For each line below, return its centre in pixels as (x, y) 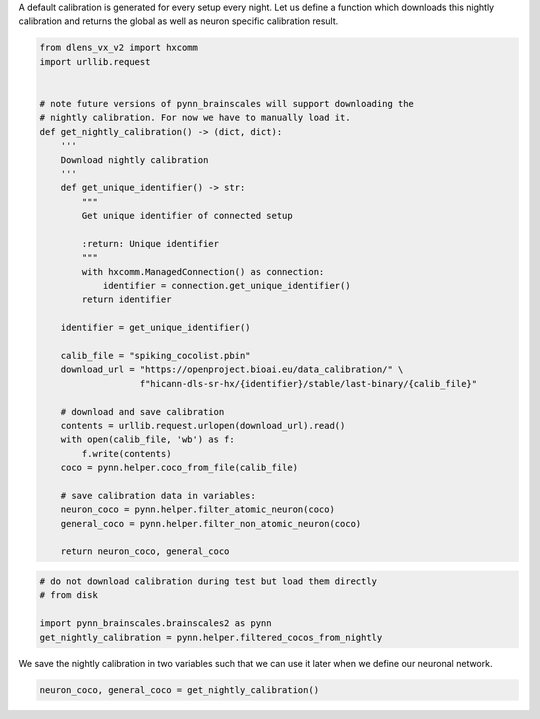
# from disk (69, 595)
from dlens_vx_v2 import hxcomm (119, 48)
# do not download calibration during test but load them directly (208, 581)
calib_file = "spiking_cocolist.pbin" (155, 355)
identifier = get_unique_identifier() (155, 328)
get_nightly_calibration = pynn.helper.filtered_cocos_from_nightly (211, 637)
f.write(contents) (126, 453)
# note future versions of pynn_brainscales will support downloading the (227, 103)
